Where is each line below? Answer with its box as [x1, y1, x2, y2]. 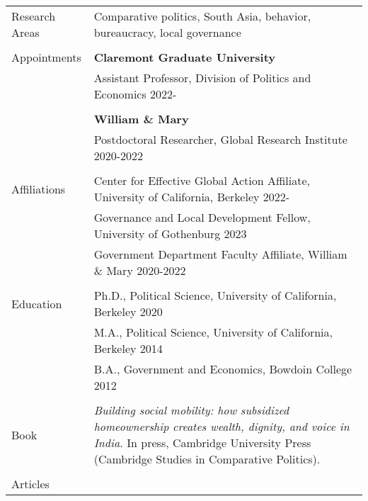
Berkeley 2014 [93, 340, 163, 356]
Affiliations [11, 180, 66, 197]
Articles [11, 475, 50, 492]
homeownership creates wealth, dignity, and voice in [93, 418, 350, 434]
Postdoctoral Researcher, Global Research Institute [93, 131, 347, 147]
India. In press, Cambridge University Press [93, 434, 311, 451]
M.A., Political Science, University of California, [93, 324, 333, 340]
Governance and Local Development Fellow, [93, 209, 311, 225]
